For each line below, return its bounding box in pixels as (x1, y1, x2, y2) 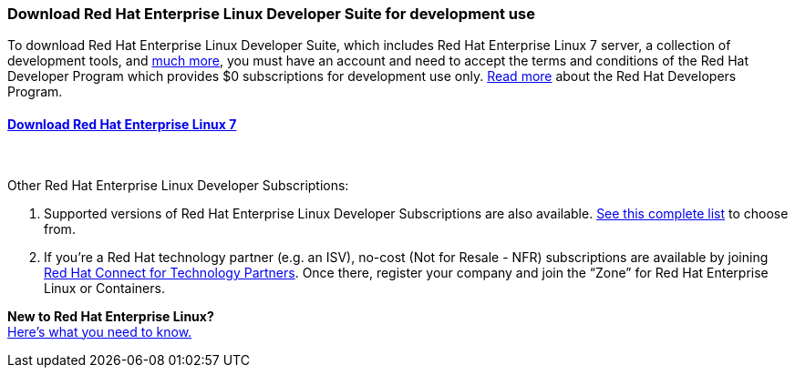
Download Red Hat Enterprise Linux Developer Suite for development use (7, 5, 535, 23)
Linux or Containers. (44, 279, 165, 296)
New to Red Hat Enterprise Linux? (7, 308, 214, 324)
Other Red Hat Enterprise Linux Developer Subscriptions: (7, 177, 349, 193)
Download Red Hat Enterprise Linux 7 (7, 116, 237, 132)
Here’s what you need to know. (7, 323, 192, 340)
